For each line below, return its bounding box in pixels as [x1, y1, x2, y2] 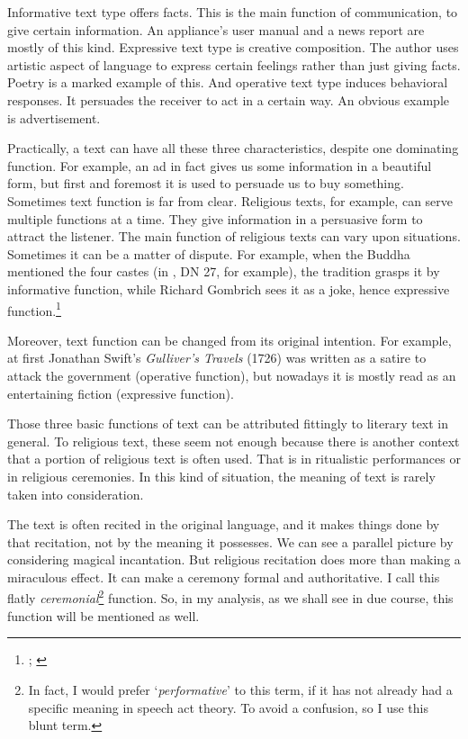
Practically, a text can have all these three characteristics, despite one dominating [7, 139, 459, 158]
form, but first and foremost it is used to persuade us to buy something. [7, 174, 404, 193]
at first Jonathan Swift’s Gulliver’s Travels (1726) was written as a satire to [7, 348, 427, 367]
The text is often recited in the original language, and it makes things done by [7, 515, 440, 534]
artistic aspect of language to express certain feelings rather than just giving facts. [7, 55, 461, 74]
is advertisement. [7, 108, 101, 127]
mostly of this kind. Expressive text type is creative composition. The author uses [7, 38, 459, 57]
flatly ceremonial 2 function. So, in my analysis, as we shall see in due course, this [7, 586, 454, 608]
